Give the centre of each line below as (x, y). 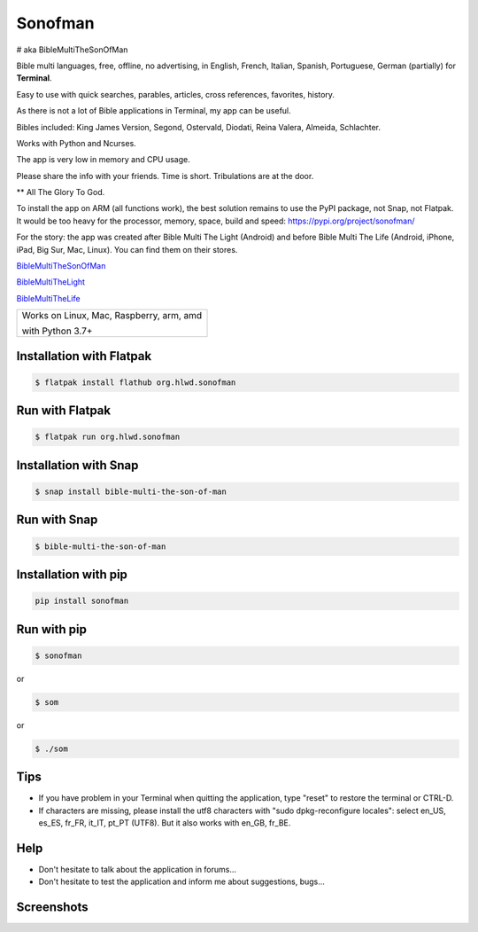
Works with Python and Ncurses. (76, 143)
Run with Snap (57, 520)
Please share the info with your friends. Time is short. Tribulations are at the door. (165, 176)
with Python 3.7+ (57, 331)
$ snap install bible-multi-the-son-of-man (131, 491)
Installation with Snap (77, 465)
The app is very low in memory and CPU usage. (103, 160)
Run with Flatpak (63, 411)
